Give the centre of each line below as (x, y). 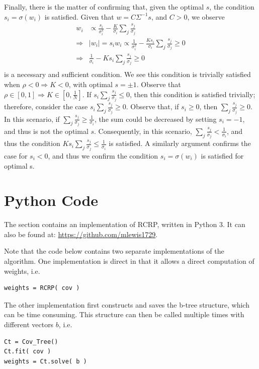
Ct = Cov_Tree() (31, 342)
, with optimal (91, 84)
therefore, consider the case (46, 106)
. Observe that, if (152, 106)
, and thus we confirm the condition (103, 155)
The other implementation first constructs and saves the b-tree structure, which (127, 304)
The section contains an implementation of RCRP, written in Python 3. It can (125, 224)
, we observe (206, 16)
